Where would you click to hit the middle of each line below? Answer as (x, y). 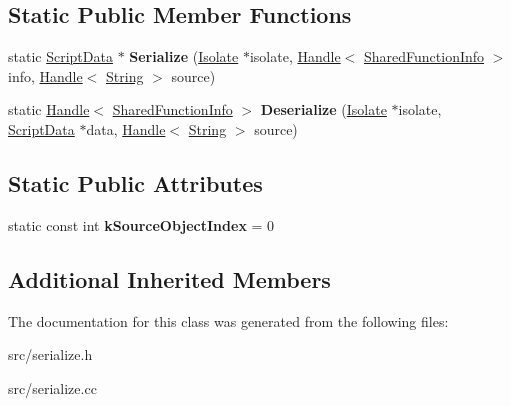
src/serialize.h (50, 354)
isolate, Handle (295, 56)
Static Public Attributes (135, 182)
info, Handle (45, 75)
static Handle (49, 109)
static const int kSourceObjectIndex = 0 (141, 224)
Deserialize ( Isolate (323, 109)
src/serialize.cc (52, 387)
